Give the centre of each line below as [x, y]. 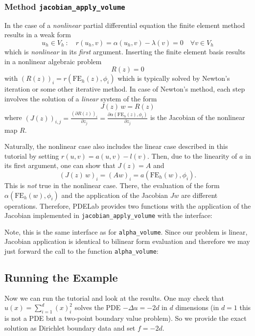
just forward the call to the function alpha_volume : [81, 251]
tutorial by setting [32, 156]
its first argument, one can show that [60, 165]
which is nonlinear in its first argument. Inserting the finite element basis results [125, 51]
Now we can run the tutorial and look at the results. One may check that [115, 298]
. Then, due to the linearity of [192, 156]
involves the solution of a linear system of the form [81, 98]
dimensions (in [197, 307]
